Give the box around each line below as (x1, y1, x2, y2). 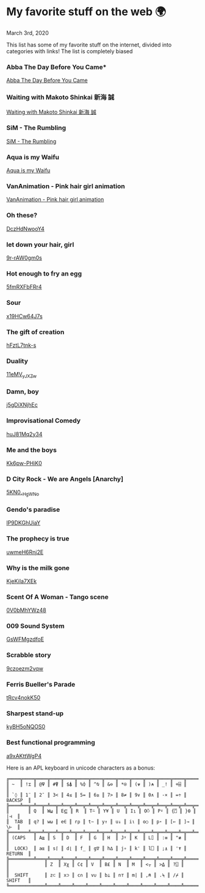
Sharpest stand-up (6, 709, 64, 718)
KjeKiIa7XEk (6, 577, 37, 585)
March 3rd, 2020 (6, 29, 49, 37)
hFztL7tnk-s (6, 341, 37, 349)
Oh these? (6, 211, 38, 220)
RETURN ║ (6, 850, 32, 857)
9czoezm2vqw (6, 665, 44, 672)
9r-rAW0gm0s (6, 254, 43, 261)
